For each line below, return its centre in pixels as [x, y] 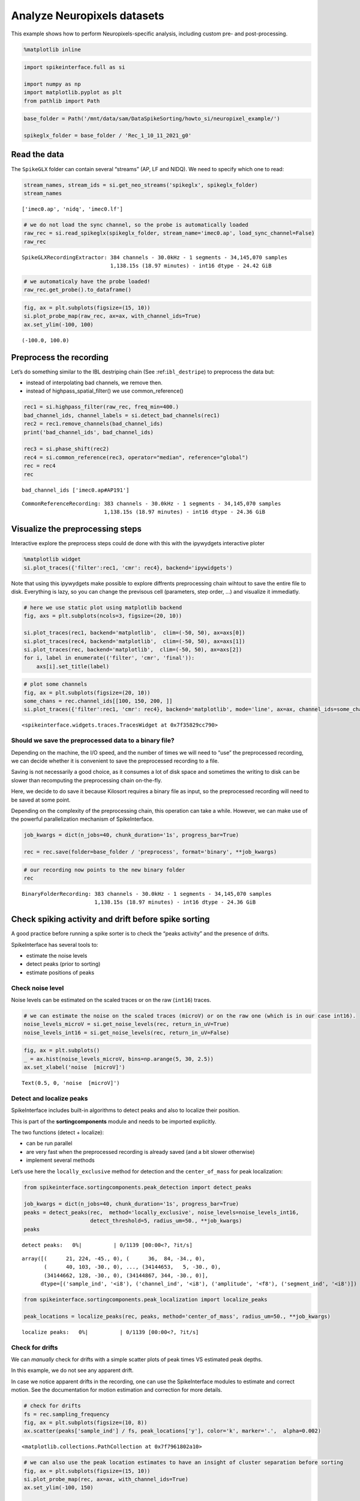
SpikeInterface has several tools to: [55, 944]
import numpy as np [52, 84]
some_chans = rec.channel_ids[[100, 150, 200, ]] [98, 701]
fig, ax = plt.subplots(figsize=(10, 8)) [85, 1422]
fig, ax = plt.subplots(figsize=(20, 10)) [87, 693]
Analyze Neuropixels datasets [88, 16]
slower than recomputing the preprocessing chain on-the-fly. [86, 780]
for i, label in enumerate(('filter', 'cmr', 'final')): [109, 658]
